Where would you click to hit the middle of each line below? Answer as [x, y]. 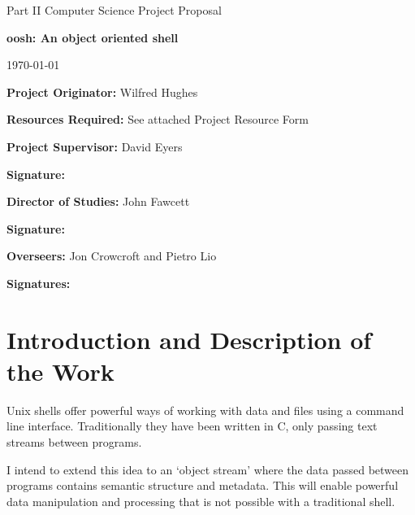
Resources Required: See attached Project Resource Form [158, 119]
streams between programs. [74, 442]
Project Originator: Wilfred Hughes [102, 92]
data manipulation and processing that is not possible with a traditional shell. [201, 501]
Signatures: [39, 283]
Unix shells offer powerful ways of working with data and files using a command [205, 410]
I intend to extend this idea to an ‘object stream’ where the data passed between [208, 469]
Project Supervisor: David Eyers [95, 146]
